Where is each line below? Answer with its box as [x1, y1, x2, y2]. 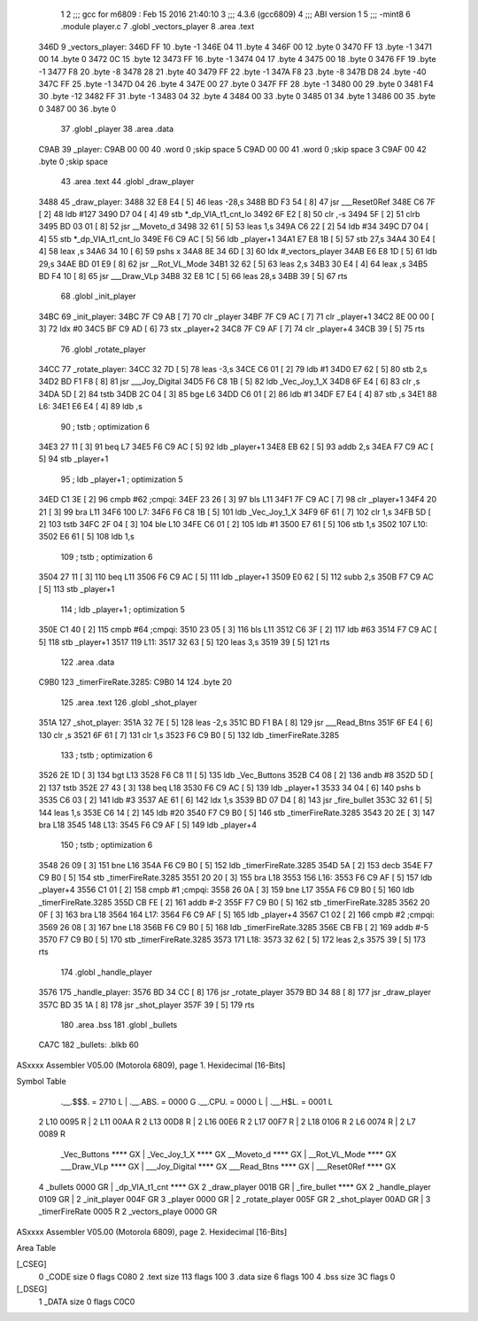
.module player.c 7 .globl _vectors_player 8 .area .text [60, 21, 255, 32]
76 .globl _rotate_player [60, 344, 146, 354]
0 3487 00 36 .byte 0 [38, 103, 117, 114]
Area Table [16, 1243, 57, 1254]
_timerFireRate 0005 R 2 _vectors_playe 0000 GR [38, 1206, 218, 1217]
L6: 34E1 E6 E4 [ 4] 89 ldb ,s [38, 401, 143, 412]
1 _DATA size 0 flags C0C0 [38, 1296, 135, 1307]
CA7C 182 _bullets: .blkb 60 [38, 1039, 139, 1050]
